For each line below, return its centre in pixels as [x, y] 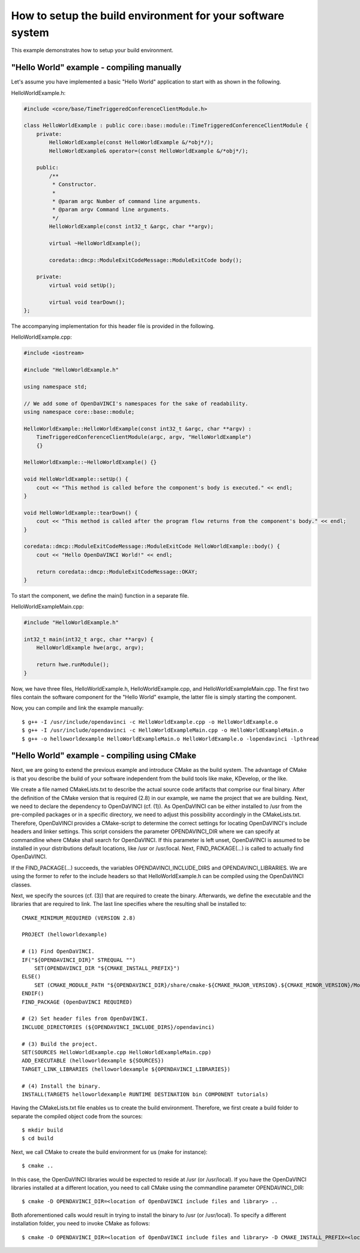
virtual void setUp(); [82, 285]
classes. [21, 884]
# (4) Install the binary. [61, 1086]
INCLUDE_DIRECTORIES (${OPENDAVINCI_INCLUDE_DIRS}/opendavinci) [118, 1027]
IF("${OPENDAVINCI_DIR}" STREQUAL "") [79, 960]
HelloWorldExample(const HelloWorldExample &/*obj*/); [131, 142]
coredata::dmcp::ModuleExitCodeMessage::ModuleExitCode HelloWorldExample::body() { [152, 546]
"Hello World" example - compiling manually [96, 68]
